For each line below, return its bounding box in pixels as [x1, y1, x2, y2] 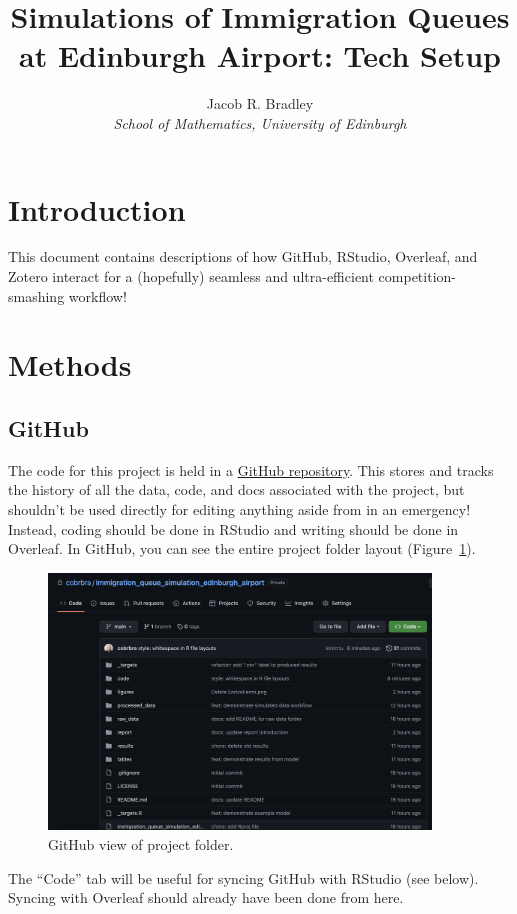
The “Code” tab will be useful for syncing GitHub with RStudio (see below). [8, 867, 479, 888]
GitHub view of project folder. [48, 833, 234, 854]
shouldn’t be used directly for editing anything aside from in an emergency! [8, 498, 471, 519]
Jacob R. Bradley [206, 93, 314, 114]
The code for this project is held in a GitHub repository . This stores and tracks [8, 459, 494, 480]
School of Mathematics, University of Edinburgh [113, 112, 407, 133]
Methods [8, 344, 132, 385]
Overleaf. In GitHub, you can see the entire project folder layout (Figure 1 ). [8, 538, 476, 559]
